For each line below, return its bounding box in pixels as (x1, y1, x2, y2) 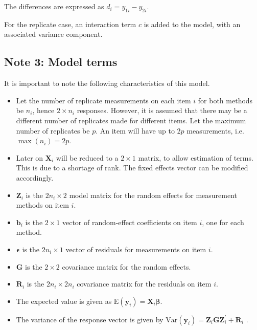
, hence (32, 105, 55, 116)
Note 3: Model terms (4, 54, 118, 70)
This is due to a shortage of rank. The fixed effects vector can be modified (16, 162, 248, 173)
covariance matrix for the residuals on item (77, 278, 212, 289)
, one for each (202, 216, 244, 227)
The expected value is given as (16, 295, 112, 306)
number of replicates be (16, 125, 90, 136)
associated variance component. (4, 29, 103, 39)
